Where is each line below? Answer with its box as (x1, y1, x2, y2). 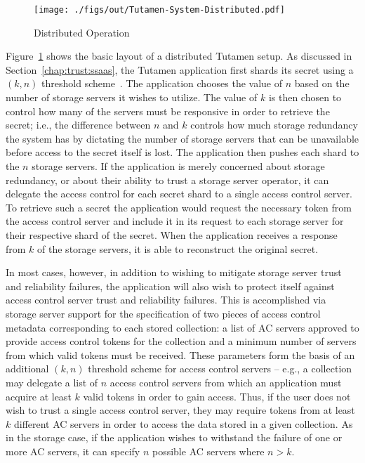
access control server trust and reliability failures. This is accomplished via (6, 292, 326, 307)
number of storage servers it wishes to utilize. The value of (6, 90, 258, 105)
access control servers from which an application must (109, 374, 342, 389)
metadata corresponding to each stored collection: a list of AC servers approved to (6, 320, 359, 334)
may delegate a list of (6, 374, 98, 389)
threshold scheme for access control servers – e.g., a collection (88, 361, 352, 376)
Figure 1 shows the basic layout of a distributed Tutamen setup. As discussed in (6, 48, 352, 63)
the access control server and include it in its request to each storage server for (6, 214, 344, 228)
